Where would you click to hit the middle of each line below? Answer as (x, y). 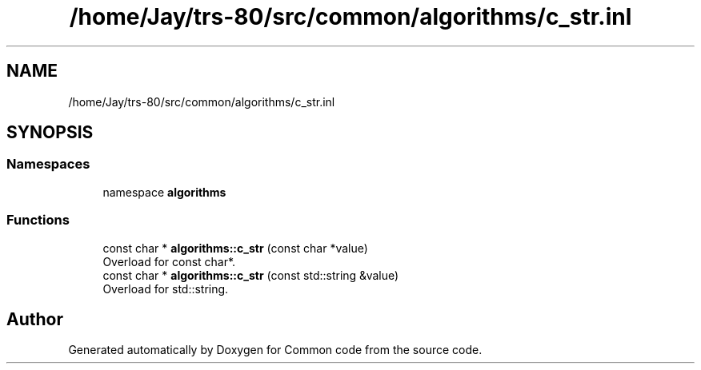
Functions (38, 220)
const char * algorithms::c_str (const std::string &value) (251, 275)
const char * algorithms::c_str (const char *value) (235, 248)
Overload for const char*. (169, 261)
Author (35, 319)
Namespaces (48, 164)
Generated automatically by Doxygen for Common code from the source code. (275, 350)
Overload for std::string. (166, 288)
